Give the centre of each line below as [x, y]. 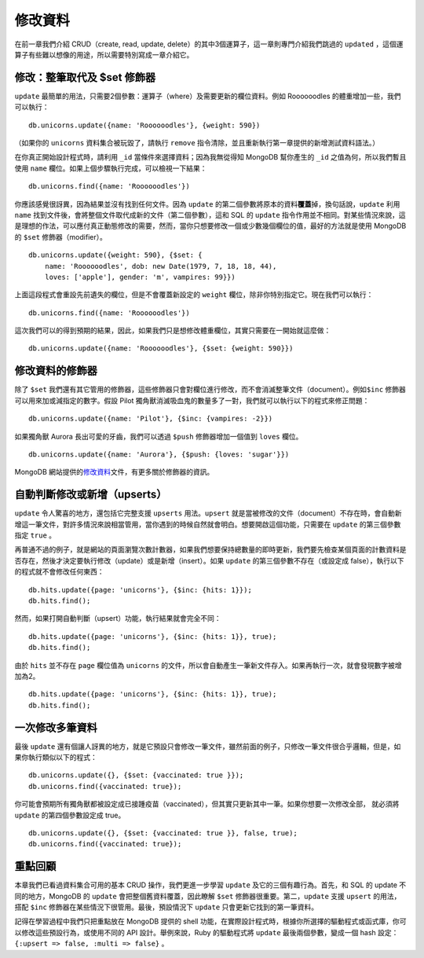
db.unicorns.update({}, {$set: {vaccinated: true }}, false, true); [163, 833]
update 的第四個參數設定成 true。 [70, 815]
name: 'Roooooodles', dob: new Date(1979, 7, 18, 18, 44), [161, 266]
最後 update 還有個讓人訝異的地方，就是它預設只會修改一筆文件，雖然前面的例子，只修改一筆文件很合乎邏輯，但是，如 [208, 746]
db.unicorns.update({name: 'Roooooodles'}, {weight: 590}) [144, 125]
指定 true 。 [35, 535]
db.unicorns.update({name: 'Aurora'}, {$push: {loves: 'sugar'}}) [159, 454]
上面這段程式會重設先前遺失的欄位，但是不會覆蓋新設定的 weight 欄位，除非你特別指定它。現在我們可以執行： [194, 295]
